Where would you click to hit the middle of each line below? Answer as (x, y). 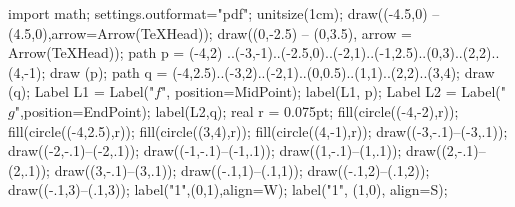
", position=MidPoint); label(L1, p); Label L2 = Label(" (333, 91)
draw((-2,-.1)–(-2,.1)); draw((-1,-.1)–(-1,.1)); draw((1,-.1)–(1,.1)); (205, 150)
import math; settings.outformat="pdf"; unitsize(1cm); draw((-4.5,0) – (224, 13)
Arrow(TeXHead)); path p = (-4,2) (115, 52)
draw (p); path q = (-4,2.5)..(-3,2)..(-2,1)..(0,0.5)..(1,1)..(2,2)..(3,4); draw (272, 71)
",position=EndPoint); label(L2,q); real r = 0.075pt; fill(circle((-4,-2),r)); (236, 110)
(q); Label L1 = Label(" (81, 91)
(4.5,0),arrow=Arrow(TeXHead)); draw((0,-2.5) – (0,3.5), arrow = (210, 32)
